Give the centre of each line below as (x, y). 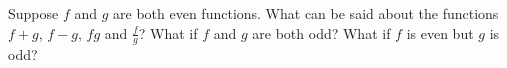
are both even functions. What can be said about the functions (306, 13)
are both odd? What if (321, 32)
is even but (440, 32)
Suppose (33, 13)
